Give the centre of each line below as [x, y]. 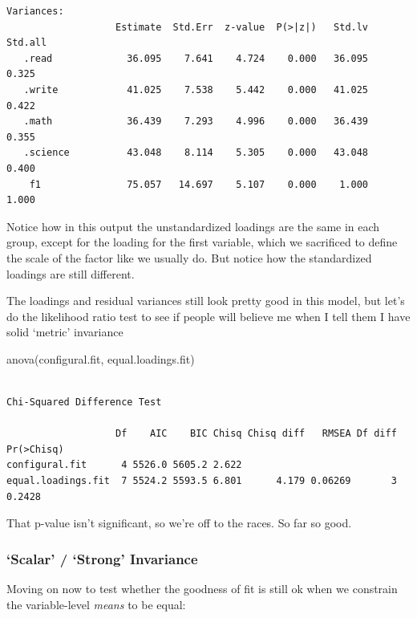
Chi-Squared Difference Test [84, 403]
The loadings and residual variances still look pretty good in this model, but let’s [206, 301]
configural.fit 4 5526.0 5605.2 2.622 [124, 465]
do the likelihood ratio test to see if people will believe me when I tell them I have [208, 316]
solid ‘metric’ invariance [65, 332]
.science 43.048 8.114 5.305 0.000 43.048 [196, 153]
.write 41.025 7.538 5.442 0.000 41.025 [196, 89]
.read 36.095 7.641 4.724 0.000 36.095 [196, 58]
